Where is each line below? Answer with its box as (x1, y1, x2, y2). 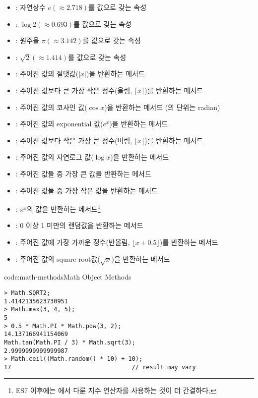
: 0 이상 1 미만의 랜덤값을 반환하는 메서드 (15, 220, 143, 230)
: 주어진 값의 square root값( (15, 253, 100, 264)
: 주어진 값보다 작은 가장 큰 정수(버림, (15, 135, 132, 145)
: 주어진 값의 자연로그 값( (15, 152, 94, 162)
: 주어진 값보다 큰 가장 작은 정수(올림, (15, 85, 132, 95)
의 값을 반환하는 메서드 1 (26, 202, 101, 214)
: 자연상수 (15, 2, 46, 12)
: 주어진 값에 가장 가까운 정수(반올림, (15, 236, 130, 247)
